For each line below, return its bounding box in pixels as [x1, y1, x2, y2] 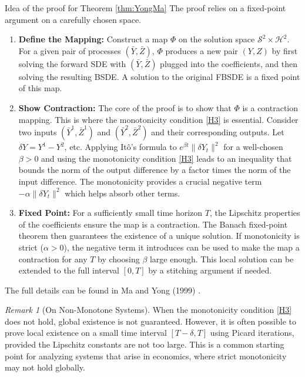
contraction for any [18, 252, 88, 265]
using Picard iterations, [210, 326, 294, 339]
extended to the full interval [18, 264, 119, 276]
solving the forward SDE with [18, 57, 126, 69]
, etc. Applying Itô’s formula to [64, 141, 177, 153]
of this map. [18, 82, 62, 94]
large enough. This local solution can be [149, 252, 294, 265]
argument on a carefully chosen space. [5, 13, 141, 25]
